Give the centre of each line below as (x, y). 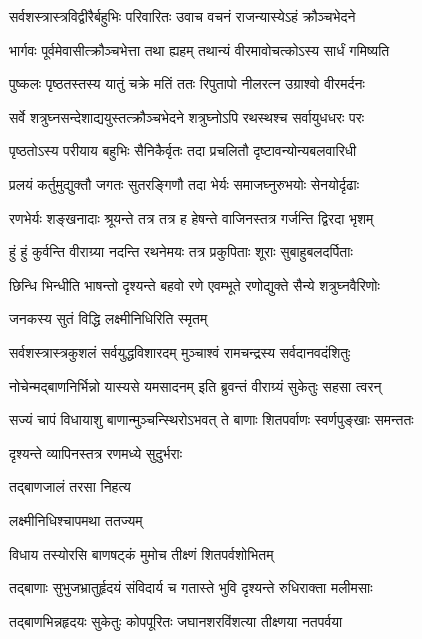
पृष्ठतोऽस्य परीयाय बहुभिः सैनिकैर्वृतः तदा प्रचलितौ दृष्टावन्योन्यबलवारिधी (183, 150)
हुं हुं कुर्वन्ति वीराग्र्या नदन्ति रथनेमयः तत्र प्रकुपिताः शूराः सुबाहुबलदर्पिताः (181, 251)
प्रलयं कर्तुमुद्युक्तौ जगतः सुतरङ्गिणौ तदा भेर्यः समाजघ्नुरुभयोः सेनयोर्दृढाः (184, 183)
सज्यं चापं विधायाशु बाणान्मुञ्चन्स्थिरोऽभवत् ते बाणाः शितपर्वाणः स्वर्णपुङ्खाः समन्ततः (211, 419)
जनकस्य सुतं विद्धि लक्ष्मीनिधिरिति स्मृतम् (108, 318)
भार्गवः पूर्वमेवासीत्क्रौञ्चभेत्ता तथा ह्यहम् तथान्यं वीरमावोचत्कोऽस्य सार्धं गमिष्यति (199, 49)
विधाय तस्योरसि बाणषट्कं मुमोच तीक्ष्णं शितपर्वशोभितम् (141, 553)
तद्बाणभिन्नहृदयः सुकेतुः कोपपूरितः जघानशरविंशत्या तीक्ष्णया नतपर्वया (176, 620)
